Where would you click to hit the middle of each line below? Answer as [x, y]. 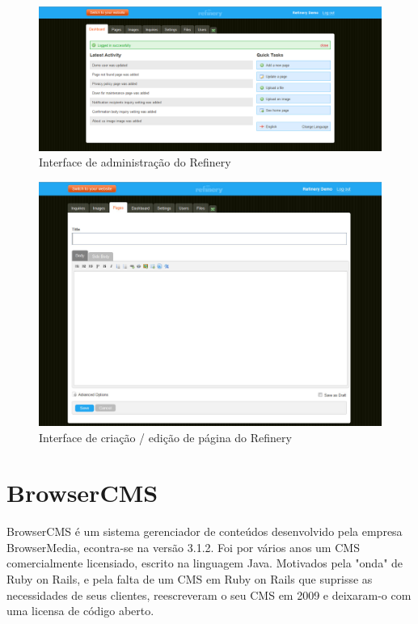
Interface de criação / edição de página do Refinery [165, 437]
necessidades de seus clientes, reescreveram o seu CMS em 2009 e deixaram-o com [209, 594]
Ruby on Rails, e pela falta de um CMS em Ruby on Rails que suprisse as [190, 579]
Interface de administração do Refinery [135, 162]
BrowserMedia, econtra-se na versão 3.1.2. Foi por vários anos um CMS [183, 547]
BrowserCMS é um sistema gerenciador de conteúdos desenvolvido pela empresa [205, 531]
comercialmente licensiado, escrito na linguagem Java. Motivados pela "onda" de [205, 563]
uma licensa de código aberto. [80, 611]
